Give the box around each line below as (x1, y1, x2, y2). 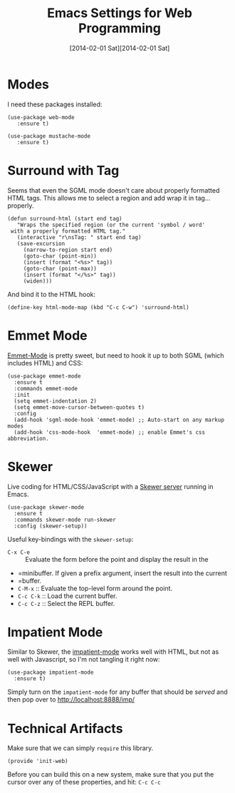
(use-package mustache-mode (7, 132, 91, 140)
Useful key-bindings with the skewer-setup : (7, 535, 134, 543)
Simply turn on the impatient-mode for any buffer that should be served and (7, 687, 228, 697)
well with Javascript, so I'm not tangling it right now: (7, 655, 160, 664)
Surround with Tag (7, 162, 120, 178)
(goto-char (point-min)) (23, 252, 98, 260)
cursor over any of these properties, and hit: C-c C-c (7, 778, 162, 787)
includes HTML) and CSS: (7, 358, 83, 367)
